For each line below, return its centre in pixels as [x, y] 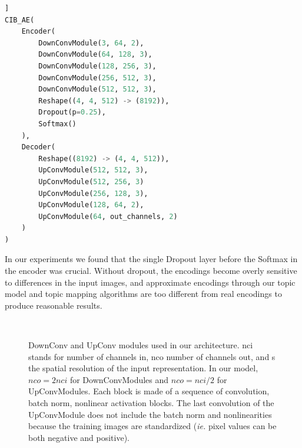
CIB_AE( [20, 20]
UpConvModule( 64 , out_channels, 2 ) [108, 216]
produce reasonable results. [54, 305]
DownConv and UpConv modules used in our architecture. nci [141, 345]
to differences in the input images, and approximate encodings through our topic [150, 282]
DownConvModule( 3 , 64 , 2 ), [91, 43]
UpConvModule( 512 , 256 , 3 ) [91, 182]
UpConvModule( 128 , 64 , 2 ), [91, 205]
